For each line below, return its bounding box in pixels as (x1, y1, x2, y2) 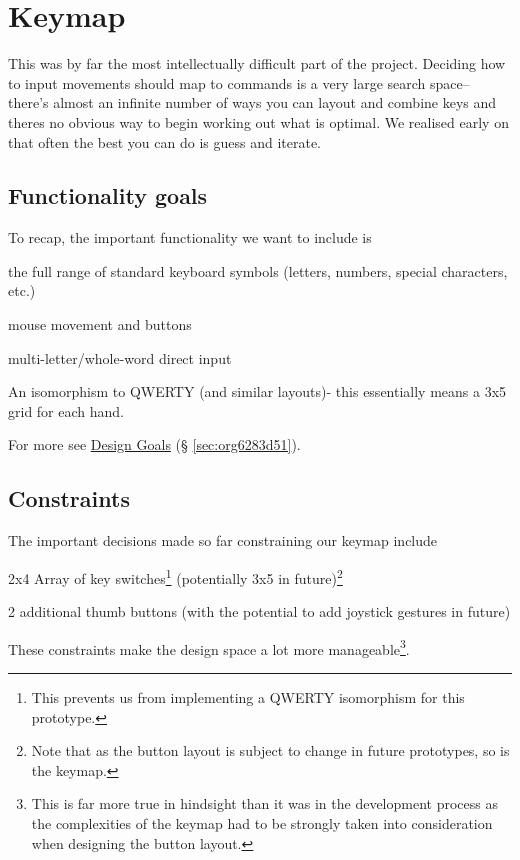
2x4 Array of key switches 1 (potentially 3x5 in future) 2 (8, 564, 343, 588)
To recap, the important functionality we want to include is (8, 227, 372, 248)
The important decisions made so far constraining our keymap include (8, 530, 438, 551)
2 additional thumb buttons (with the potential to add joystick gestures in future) (8, 601, 511, 622)
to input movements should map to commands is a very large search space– (8, 72, 470, 93)
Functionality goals (8, 180, 208, 211)
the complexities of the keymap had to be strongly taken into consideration (31, 812, 493, 833)
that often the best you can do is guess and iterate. (8, 131, 321, 152)
